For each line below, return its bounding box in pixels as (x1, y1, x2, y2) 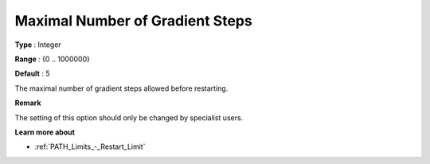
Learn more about (14, 127, 76, 137)
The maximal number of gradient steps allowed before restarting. (14, 84, 229, 93)
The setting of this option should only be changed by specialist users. (14, 112, 244, 123)
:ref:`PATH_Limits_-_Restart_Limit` (34, 142, 146, 151)
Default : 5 (14, 68, 50, 79)
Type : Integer (14, 40, 61, 49)
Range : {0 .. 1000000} (14, 54, 91, 64)
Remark (14, 98, 41, 107)
